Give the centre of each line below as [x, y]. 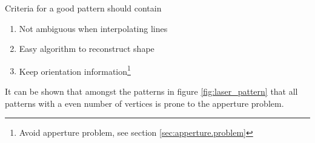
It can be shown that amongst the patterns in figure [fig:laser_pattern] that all [151, 91]
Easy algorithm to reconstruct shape [87, 49]
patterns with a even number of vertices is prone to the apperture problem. [144, 103]
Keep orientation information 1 [75, 70]
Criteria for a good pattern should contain [83, 8]
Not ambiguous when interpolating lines [93, 28]
